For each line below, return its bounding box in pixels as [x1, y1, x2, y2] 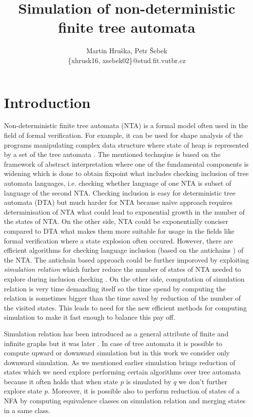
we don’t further [178, 376, 228, 386]
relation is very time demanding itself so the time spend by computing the [4, 283, 226, 293]
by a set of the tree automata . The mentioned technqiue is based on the [4, 149, 221, 159]
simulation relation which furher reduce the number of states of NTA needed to [4, 264, 241, 274]
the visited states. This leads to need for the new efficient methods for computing [4, 302, 247, 312]
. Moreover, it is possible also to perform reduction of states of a [47, 386, 240, 396]
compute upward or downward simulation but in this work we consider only [4, 348, 230, 358]
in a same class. [4, 405, 51, 415]
